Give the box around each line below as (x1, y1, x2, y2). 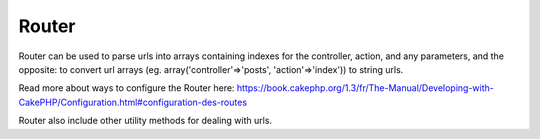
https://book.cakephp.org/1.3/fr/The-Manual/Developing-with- (236, 82, 495, 94)
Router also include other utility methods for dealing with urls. (18, 115, 273, 127)
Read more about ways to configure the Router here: (18, 82, 235, 94)
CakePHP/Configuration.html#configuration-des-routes (18, 96, 248, 108)
